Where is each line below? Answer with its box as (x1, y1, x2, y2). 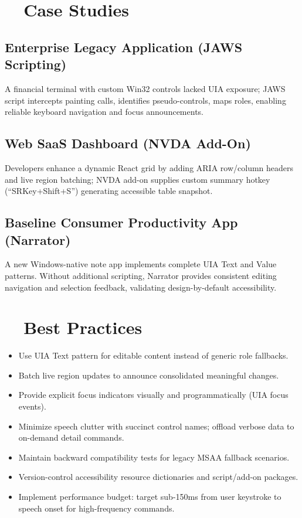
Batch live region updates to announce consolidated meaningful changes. (18, 369, 279, 381)
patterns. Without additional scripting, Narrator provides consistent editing (5, 269, 277, 281)
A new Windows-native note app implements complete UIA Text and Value (5, 258, 277, 270)
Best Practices (23, 315, 142, 339)
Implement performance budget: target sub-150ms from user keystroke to (18, 490, 281, 502)
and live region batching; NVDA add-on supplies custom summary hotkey (5, 173, 270, 185)
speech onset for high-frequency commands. (18, 502, 175, 514)
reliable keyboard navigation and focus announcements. (5, 105, 203, 118)
